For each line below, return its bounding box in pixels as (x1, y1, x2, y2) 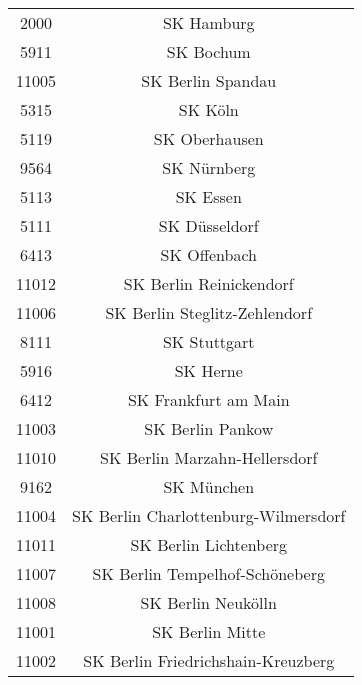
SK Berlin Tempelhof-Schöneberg (92, 562, 325, 585)
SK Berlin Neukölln (140, 591, 277, 614)
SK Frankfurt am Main (127, 388, 290, 411)
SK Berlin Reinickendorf (123, 272, 294, 295)
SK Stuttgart (162, 330, 255, 353)
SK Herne (174, 359, 243, 382)
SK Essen (175, 185, 242, 208)
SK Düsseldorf (158, 214, 259, 237)
